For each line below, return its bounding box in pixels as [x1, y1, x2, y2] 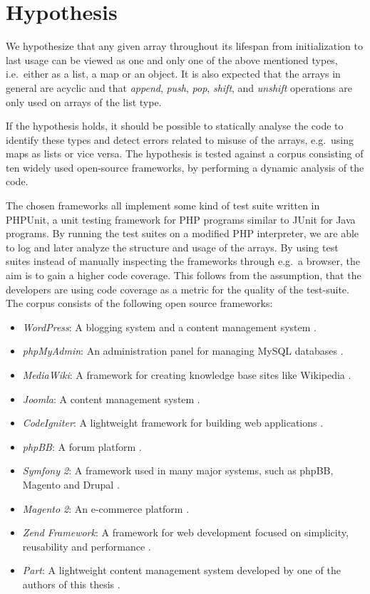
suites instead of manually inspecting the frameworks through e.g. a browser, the [6, 254, 360, 269]
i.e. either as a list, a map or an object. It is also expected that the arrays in [6, 66, 341, 81]
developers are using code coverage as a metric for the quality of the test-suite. [6, 281, 349, 296]
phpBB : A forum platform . [22, 439, 142, 454]
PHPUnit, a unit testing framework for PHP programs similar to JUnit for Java [6, 212, 356, 226]
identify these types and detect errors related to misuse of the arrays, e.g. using [6, 132, 354, 147]
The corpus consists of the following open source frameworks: [6, 296, 273, 311]
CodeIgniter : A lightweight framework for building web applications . [22, 415, 324, 430]
